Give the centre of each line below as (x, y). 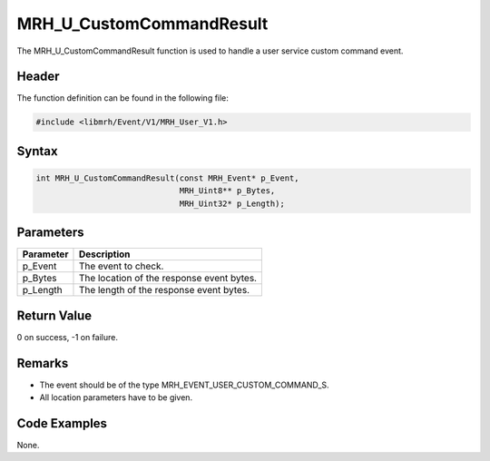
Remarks (43, 363)
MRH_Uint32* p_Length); (232, 203)
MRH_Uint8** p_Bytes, (227, 191)
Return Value (54, 315)
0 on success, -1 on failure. (67, 337)
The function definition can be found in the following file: (122, 98)
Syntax (37, 151)
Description (104, 254)
